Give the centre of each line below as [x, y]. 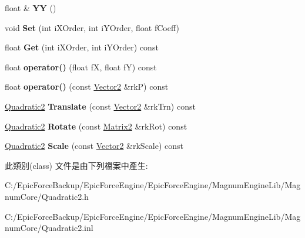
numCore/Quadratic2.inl [49, 228]
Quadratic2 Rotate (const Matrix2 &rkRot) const [96, 126]
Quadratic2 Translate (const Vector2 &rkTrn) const [100, 106]
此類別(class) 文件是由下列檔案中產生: [76, 165]
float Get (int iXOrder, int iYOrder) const [82, 47]
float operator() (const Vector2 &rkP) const [87, 86]
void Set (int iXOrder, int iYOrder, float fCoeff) [92, 27]
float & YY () [31, 8]
